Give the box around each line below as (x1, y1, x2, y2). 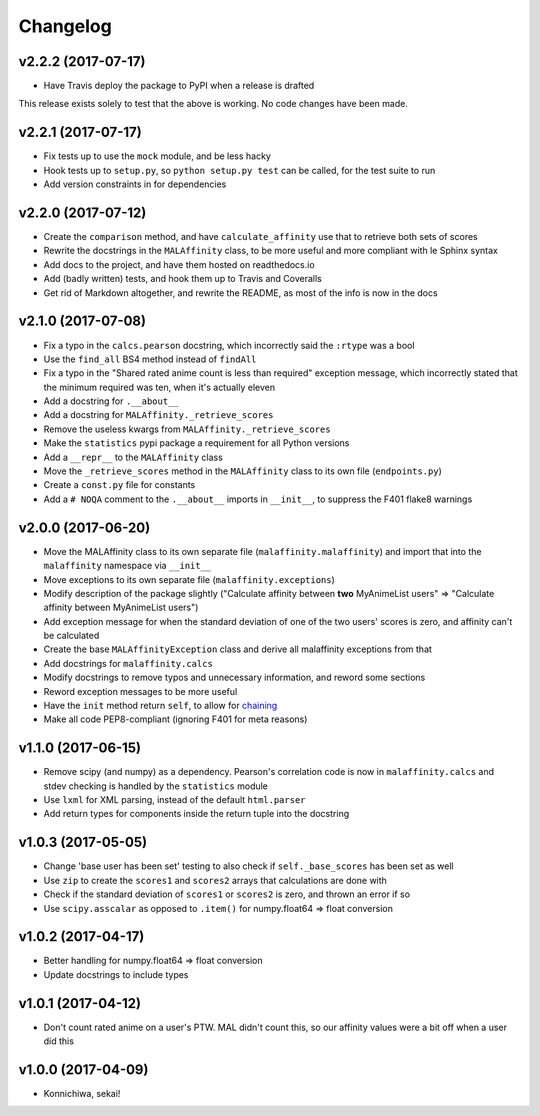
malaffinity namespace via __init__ (43, 560, 212, 572)
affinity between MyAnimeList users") (43, 601, 199, 614)
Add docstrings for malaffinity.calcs (43, 657, 214, 669)
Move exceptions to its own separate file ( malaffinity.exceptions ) (43, 573, 335, 585)
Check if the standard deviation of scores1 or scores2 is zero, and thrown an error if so (43, 888, 410, 900)
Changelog (18, 15, 112, 37)
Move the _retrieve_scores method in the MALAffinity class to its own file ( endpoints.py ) (43, 465, 442, 477)
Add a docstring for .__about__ (43, 395, 179, 407)
